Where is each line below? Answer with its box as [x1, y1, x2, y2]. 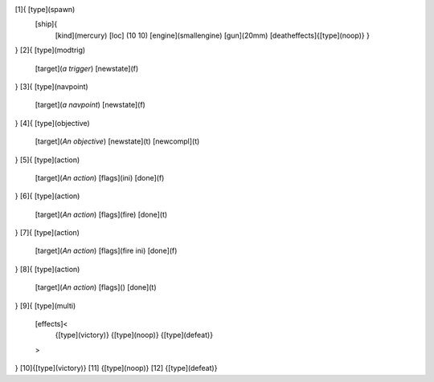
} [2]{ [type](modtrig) [14, 45, 86, 55]
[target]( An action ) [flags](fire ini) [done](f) [35, 246, 178, 256]
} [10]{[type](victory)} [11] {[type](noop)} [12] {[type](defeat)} [14, 364, 218, 373]
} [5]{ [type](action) [14, 155, 80, 165]
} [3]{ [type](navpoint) [14, 81, 88, 91]
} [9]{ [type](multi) [14, 301, 76, 311]
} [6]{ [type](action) [14, 191, 80, 201]
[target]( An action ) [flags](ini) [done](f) [35, 173, 165, 182]
